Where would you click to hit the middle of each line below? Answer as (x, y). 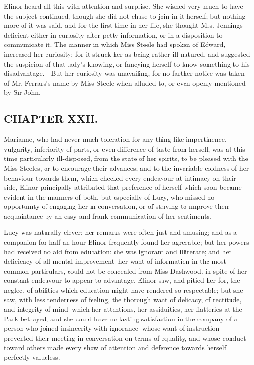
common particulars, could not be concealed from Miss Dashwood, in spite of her (126, 270)
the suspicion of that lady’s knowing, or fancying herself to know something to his (127, 63)
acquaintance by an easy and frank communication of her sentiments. (108, 216)
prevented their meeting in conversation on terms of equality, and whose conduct (125, 338)
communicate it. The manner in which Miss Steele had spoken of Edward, (115, 44)
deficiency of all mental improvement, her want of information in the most (115, 261)
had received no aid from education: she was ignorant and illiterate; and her (118, 251)
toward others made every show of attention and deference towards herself (115, 347)
